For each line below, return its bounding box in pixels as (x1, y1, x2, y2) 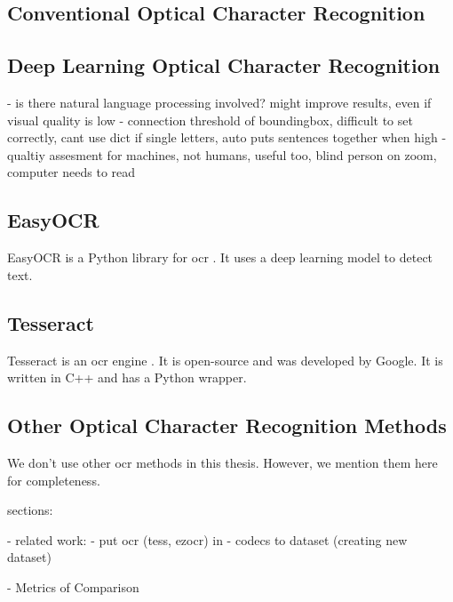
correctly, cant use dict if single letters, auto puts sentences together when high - (7, 128, 447, 147)
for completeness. (7, 470, 100, 489)
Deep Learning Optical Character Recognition (7, 52, 441, 79)
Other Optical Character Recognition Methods (7, 412, 447, 439)
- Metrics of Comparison (7, 577, 139, 596)
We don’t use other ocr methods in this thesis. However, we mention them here (7, 453, 438, 471)
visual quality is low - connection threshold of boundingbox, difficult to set (7, 110, 413, 129)
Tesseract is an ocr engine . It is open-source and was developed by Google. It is (7, 350, 443, 369)
